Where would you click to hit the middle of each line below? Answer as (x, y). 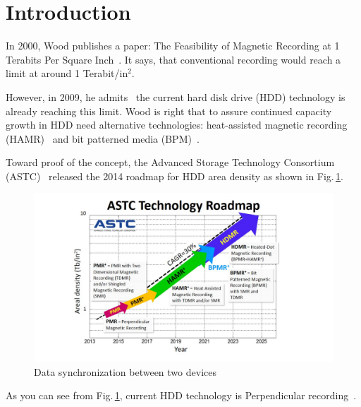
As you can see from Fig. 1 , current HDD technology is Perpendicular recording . (181, 395)
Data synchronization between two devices (125, 371)
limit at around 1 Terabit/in (67, 73)
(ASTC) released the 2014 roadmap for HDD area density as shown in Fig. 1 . (175, 176)
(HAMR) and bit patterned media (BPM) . (103, 138)
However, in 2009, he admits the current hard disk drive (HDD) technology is (176, 96)
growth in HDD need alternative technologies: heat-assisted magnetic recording (177, 125)
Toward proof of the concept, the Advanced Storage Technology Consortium (170, 162)
